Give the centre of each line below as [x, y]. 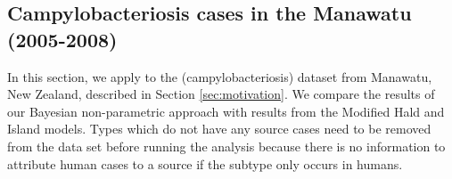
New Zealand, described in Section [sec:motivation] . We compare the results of [221, 94]
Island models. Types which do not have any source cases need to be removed [219, 129]
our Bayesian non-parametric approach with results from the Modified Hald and [226, 111]
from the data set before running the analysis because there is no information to [226, 146]
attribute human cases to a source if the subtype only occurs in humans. [205, 163]
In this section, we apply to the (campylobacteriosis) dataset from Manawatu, [220, 76]
